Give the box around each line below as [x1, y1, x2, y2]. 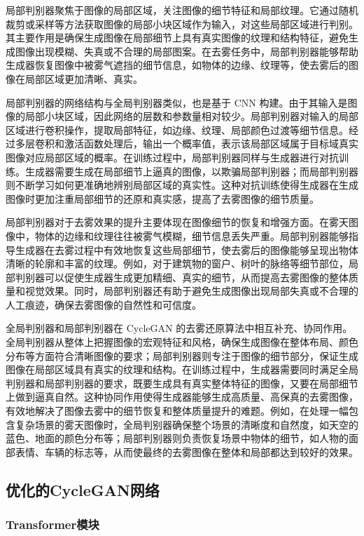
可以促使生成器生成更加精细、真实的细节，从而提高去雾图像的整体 [44, 269, 349, 284]
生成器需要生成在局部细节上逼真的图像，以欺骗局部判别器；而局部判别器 [24, 163, 358, 178]
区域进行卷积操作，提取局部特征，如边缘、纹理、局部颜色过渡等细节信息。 [6, 122, 349, 137]
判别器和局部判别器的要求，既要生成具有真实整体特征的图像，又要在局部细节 [6, 375, 358, 390]
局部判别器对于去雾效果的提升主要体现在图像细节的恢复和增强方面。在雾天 [6, 215, 349, 229]
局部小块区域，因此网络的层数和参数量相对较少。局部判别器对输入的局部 [24, 109, 358, 123]
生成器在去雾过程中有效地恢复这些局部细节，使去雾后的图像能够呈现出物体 [15, 242, 358, 257]
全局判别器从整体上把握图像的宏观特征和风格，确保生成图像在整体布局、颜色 [6, 335, 358, 349]
